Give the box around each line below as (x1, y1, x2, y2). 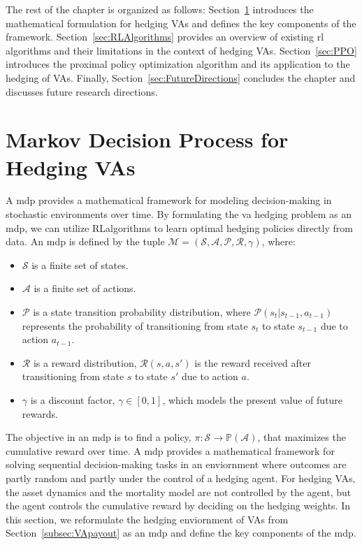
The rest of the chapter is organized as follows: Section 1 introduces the (6, 2, 314, 16)
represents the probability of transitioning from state (22, 318, 248, 333)
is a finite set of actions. (34, 281, 136, 296)
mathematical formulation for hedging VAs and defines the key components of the (6, 15, 356, 30)
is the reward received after (194, 355, 311, 370)
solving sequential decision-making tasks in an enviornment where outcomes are (6, 457, 347, 472)
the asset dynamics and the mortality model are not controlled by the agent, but (6, 484, 352, 499)
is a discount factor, (30, 393, 115, 407)
